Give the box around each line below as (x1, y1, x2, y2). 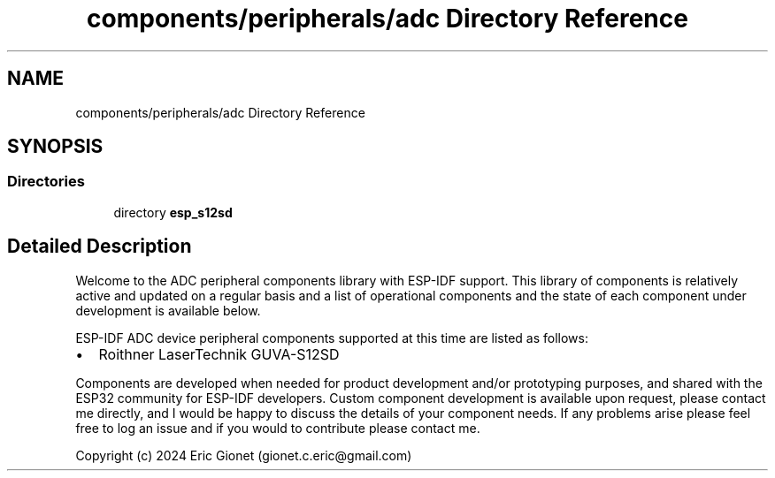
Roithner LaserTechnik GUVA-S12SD (98, 345, 340, 363)
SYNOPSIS (7, 135, 104, 158)
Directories (7, 172, 85, 191)
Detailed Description (7, 235, 192, 258)
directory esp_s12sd (113, 204, 233, 220)
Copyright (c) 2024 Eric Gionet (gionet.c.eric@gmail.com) (75, 447, 412, 463)
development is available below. (75, 302, 261, 318)
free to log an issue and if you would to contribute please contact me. (75, 420, 480, 436)
